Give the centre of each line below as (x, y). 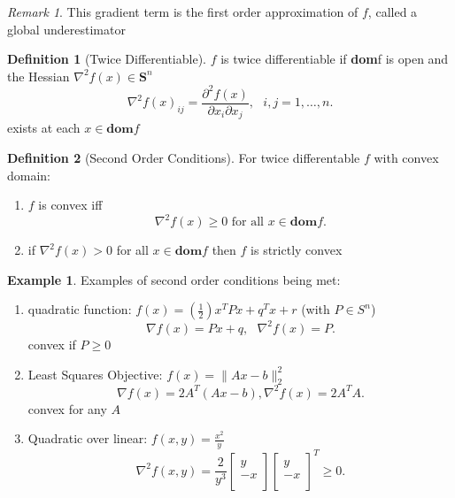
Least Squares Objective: (95, 374)
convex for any (67, 408)
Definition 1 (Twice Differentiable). (107, 59)
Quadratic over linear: (88, 438)
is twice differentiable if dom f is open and (335, 59)
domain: (29, 175)
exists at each (44, 128)
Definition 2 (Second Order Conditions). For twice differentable (184, 157)
